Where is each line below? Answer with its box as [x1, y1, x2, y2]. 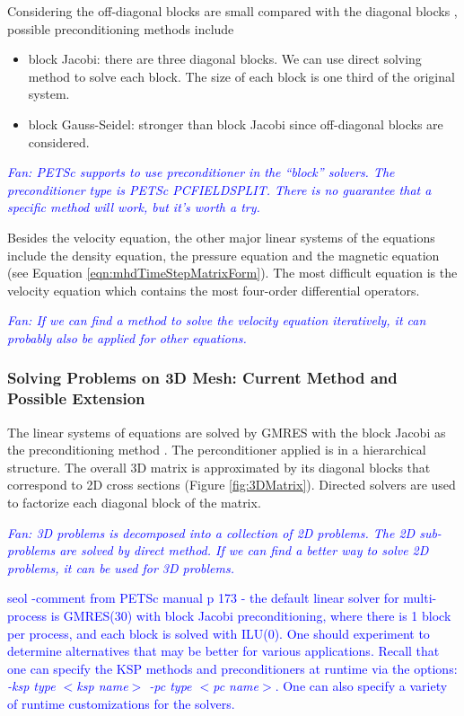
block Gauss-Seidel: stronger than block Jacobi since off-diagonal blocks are [28, 114, 443, 133]
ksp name [76, 676, 128, 695]
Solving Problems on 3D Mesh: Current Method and [7, 367, 398, 389]
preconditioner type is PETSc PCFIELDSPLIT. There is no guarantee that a [7, 180, 432, 199]
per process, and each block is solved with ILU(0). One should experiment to [7, 623, 430, 642]
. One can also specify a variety [275, 676, 448, 695]
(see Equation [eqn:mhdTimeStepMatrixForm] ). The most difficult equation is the [7, 263, 458, 282]
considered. [28, 132, 90, 151]
